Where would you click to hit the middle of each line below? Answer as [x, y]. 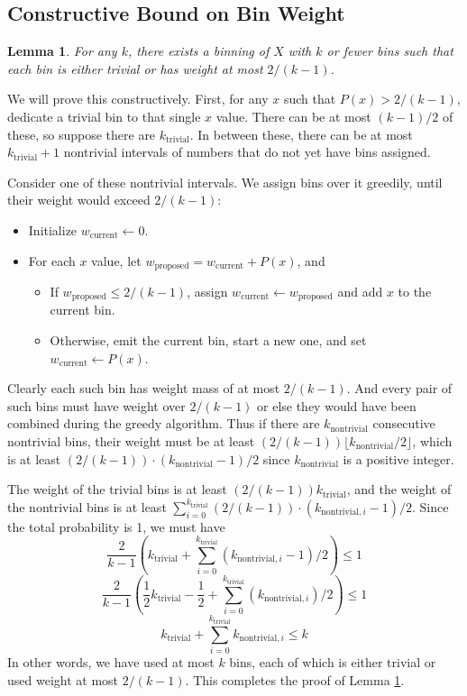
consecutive [404, 423]
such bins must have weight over [96, 405]
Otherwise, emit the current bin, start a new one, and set [208, 340]
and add [360, 291]
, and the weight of [399, 489]
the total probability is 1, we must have [116, 526]
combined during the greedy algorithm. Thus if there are [164, 423]
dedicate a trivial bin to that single [104, 116]
